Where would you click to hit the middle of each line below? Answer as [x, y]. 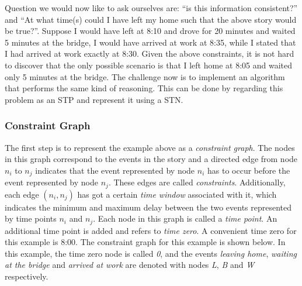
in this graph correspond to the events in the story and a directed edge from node [151, 159]
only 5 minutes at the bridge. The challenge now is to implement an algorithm [145, 76]
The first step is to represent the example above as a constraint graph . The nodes [150, 147]
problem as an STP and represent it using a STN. [94, 99]
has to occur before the [249, 170]
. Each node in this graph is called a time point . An [185, 218]
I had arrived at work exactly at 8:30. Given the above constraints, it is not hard [150, 54]
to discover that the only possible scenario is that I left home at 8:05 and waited [148, 65]
